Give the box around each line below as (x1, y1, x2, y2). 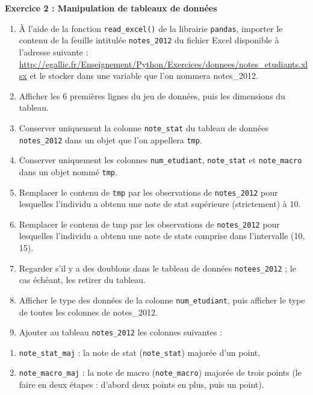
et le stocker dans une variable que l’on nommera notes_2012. (29, 69, 258, 82)
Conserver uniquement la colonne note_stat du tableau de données (19, 121, 268, 134)
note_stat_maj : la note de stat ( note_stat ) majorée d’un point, (19, 346, 261, 358)
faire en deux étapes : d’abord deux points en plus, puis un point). (19, 378, 264, 391)
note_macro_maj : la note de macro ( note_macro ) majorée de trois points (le (19, 366, 302, 379)
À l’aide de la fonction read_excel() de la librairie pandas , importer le (19, 22, 283, 34)
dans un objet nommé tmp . (19, 165, 117, 178)
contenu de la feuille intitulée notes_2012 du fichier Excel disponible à (19, 34, 279, 46)
